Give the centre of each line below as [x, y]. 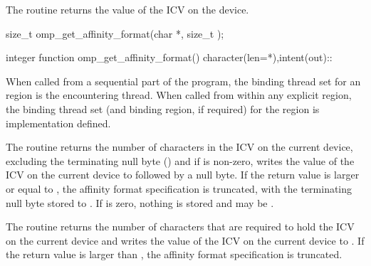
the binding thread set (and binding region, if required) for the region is [163, 108]
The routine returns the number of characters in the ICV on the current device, [179, 147]
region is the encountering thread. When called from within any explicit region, [179, 95]
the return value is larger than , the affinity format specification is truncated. [174, 254]
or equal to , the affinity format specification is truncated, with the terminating [179, 188]
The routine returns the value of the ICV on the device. [127, 9]
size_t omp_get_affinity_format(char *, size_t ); [115, 33]
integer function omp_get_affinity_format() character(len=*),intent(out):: [169, 57]
